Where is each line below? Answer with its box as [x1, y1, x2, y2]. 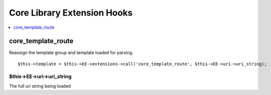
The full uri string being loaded [9, 83, 71, 89]
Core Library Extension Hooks [9, 7, 133, 18]
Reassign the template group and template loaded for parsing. [9, 50, 134, 56]
